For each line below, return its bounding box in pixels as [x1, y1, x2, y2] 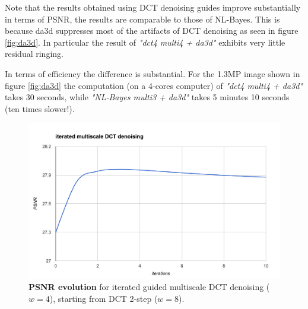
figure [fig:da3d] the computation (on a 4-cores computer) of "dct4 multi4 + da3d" [5, 79, 303, 91]
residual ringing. [5, 47, 63, 60]
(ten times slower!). [5, 102, 75, 114]
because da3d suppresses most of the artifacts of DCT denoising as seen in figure [5, 24, 299, 37]
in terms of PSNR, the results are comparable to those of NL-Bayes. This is [5, 12, 280, 25]
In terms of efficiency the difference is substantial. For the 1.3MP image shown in [5, 67, 300, 79]
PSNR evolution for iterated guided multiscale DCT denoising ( [28, 281, 270, 293]
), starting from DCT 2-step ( [49, 292, 158, 304]
